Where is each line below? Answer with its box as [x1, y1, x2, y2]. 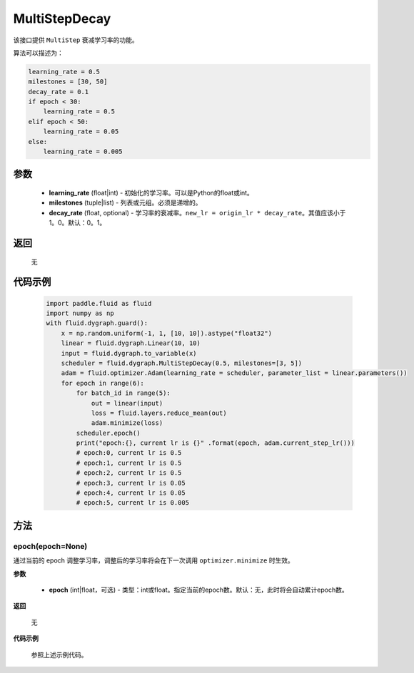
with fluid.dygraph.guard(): [46, 319, 148, 327]
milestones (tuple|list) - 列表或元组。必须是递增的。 [49, 198, 202, 207]
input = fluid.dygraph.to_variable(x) [61, 349, 197, 357]
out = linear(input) [91, 399, 163, 407]
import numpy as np [46, 309, 114, 317]
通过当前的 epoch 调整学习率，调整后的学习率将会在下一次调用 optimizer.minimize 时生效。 [13, 556, 294, 565]
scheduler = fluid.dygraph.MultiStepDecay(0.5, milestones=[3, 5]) [61, 359, 303, 367]
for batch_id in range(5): [76, 389, 171, 397]
